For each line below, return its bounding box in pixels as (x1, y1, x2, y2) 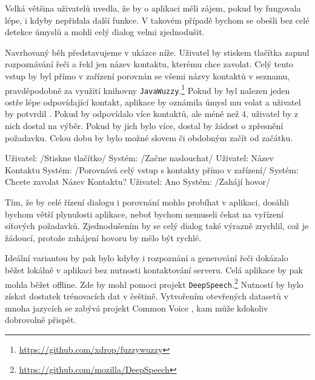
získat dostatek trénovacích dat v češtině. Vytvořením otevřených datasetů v (5, 289, 288, 302)
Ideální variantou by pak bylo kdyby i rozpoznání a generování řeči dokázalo (5, 252, 288, 264)
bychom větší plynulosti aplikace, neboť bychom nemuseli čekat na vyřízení (5, 207, 283, 220)
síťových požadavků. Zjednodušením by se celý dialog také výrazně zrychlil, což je (5, 219, 309, 232)
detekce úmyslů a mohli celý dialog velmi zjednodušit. (5, 25, 205, 38)
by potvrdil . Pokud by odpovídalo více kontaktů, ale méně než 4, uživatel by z (5, 107, 299, 120)
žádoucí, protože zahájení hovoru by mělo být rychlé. (5, 231, 202, 244)
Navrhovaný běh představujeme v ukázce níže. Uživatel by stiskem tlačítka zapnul (5, 45, 310, 58)
